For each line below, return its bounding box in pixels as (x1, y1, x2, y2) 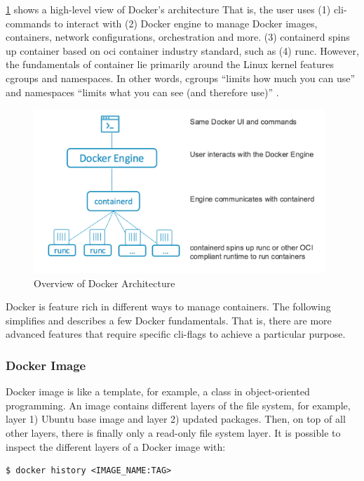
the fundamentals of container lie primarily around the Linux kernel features (6, 57, 335, 72)
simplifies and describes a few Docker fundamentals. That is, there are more (6, 312, 332, 327)
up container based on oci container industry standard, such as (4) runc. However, (6, 43, 359, 58)
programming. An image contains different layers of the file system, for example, (6, 397, 351, 412)
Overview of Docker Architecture (34, 275, 175, 290)
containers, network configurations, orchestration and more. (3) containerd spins (6, 29, 350, 44)
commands (6, 15, 51, 30)
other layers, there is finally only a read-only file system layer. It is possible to (6, 425, 341, 440)
